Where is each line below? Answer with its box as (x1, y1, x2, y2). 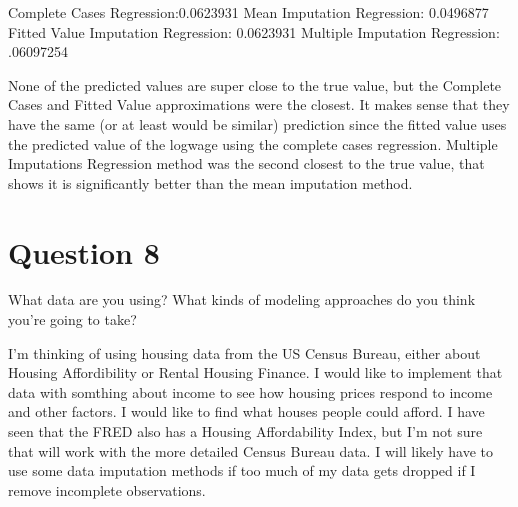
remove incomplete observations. (8, 479, 206, 500)
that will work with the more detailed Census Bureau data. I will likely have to (8, 440, 494, 461)
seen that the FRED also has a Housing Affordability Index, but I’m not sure (8, 421, 483, 442)
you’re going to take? (8, 309, 137, 330)
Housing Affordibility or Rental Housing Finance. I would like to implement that (8, 362, 503, 383)
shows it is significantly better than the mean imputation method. (8, 172, 413, 193)
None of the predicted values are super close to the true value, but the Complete (8, 74, 502, 95)
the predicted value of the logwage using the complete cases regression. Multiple (8, 133, 498, 154)
